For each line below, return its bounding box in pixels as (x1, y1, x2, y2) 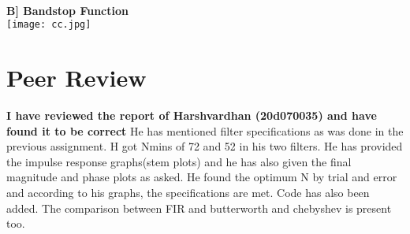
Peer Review (6, 61, 147, 94)
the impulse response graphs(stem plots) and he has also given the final (6, 153, 352, 169)
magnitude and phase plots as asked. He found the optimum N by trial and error (6, 169, 397, 185)
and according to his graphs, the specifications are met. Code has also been (6, 184, 370, 200)
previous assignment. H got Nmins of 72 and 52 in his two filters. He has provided (6, 138, 403, 154)
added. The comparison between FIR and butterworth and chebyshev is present (6, 199, 392, 216)
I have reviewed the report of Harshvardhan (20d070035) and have (6, 106, 377, 123)
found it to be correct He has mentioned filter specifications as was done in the (6, 122, 404, 139)
